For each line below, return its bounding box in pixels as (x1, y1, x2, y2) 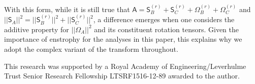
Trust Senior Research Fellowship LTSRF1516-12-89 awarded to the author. (4, 70, 240, 81)
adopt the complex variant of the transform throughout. (4, 44, 178, 54)
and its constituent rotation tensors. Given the (94, 24, 239, 34)
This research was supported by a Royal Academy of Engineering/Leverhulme (4, 60, 246, 71)
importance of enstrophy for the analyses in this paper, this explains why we (4, 34, 242, 44)
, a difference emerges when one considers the (93, 14, 235, 25)
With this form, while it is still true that (4, 4, 130, 14)
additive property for (4, 24, 69, 34)
